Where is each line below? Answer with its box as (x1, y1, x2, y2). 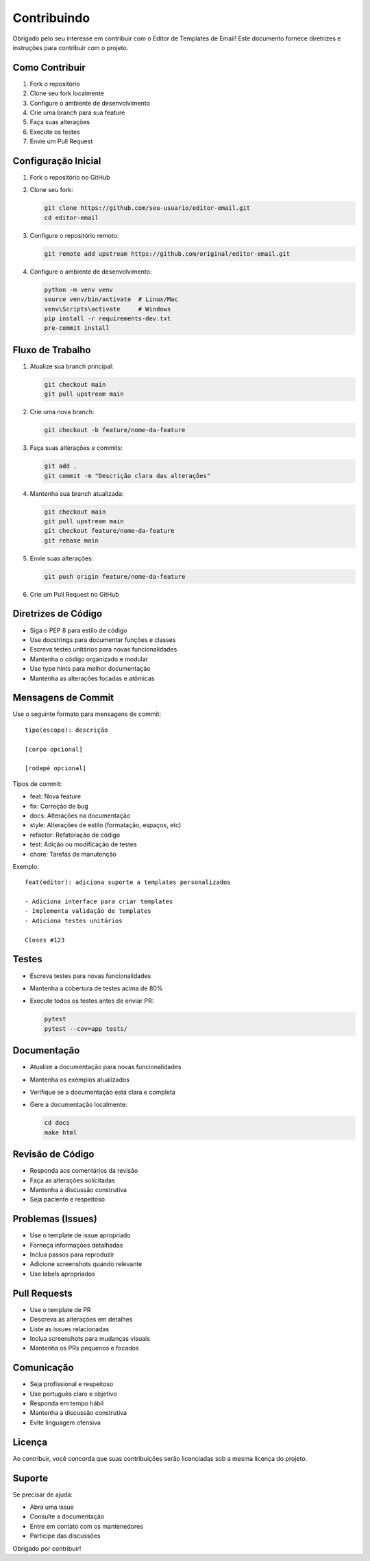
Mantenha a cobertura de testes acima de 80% (29, 984, 163, 992)
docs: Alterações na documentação (29, 811, 131, 820)
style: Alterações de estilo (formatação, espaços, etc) (29, 821, 182, 829)
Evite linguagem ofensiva (29, 1418, 101, 1427)
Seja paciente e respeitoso (29, 1195, 106, 1204)
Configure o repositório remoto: (29, 231, 119, 239)
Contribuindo (12, 10, 90, 25)
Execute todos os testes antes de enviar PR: (29, 997, 154, 1005)
